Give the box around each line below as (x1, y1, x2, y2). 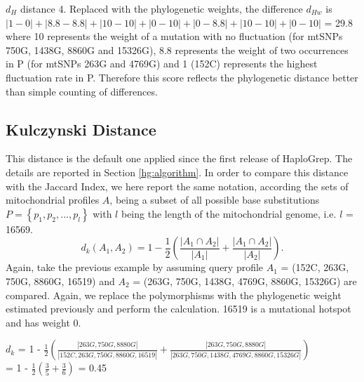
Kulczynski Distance (6, 118, 156, 140)
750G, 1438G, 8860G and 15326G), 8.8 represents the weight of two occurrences (6, 42, 349, 57)
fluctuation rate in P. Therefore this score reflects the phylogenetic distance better (6, 70, 358, 84)
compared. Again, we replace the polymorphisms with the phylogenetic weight (6, 287, 342, 302)
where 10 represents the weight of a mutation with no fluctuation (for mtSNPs (6, 29, 343, 44)
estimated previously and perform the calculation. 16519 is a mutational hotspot (6, 301, 351, 316)
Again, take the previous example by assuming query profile (6, 260, 264, 275)
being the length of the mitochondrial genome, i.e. (121, 206, 337, 220)
